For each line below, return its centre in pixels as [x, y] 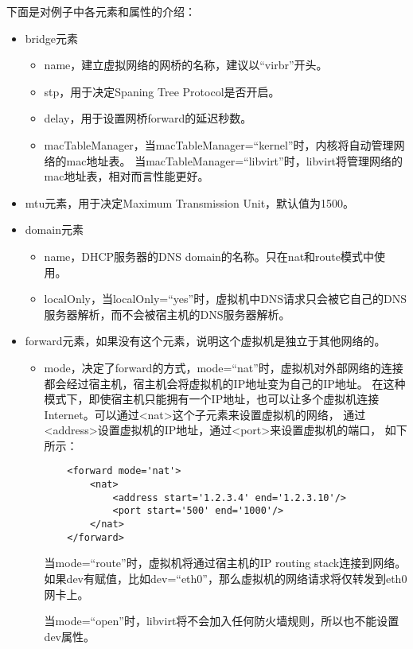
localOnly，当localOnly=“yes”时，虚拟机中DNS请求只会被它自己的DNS [226, 299]
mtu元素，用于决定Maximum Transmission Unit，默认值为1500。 [190, 202]
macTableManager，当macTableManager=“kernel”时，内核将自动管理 [219, 144]
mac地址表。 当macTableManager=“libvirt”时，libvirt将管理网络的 [235, 160]
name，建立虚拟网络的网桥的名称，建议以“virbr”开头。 [186, 65]
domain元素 [54, 229]
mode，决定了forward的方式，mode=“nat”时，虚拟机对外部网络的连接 [224, 367]
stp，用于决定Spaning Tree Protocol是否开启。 [162, 91]
